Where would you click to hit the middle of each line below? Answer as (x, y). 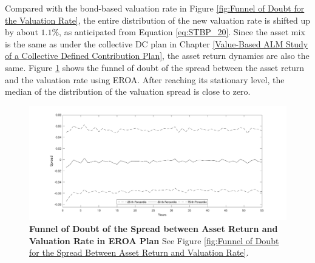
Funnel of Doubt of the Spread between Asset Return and (154, 228)
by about (22, 32)
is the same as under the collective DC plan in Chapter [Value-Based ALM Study (157, 43)
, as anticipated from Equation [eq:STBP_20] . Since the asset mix (182, 32)
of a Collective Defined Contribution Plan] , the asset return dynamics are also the (157, 56)
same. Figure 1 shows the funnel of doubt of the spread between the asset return (155, 67)
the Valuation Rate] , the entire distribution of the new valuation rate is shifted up (158, 20)
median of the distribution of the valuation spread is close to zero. (128, 91)
